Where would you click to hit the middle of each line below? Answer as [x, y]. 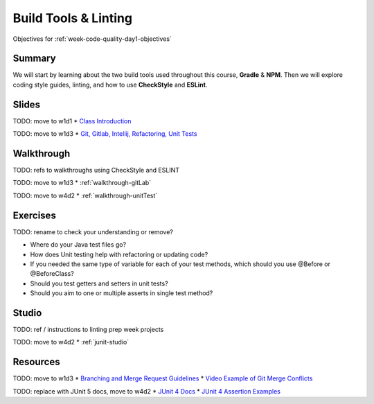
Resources [36, 362]
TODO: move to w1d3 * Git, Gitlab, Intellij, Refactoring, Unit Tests [105, 134]
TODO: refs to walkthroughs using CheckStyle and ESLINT [96, 170]
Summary [34, 59]
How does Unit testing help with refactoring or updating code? [119, 254]
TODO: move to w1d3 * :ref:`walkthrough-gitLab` [82, 183]
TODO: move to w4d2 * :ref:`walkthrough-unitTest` [85, 195]
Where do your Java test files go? [78, 245]
